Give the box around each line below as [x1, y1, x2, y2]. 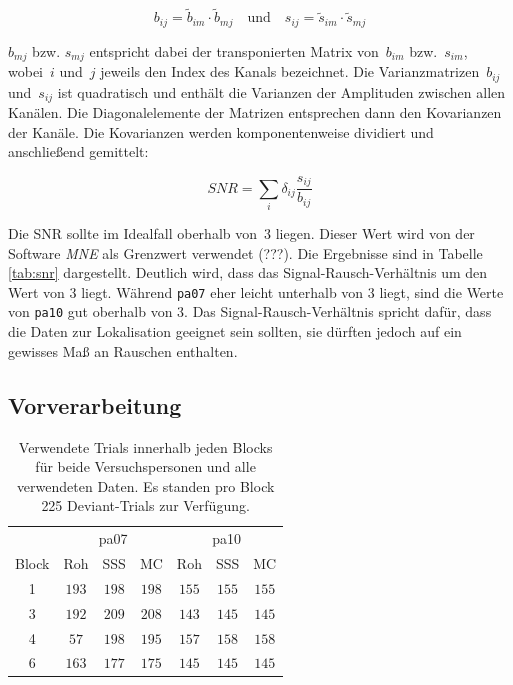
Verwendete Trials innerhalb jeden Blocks [18, 436, 273, 457]
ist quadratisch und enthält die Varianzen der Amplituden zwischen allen [57, 81, 506, 102]
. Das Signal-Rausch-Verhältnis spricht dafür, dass [184, 301, 492, 322]
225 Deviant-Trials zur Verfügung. [41, 495, 250, 516]
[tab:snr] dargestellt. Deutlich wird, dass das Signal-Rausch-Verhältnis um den [8, 262, 488, 283]
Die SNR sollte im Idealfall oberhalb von [8, 223, 258, 244]
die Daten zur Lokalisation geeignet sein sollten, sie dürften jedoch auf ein [8, 321, 462, 342]
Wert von [8, 281, 65, 302]
